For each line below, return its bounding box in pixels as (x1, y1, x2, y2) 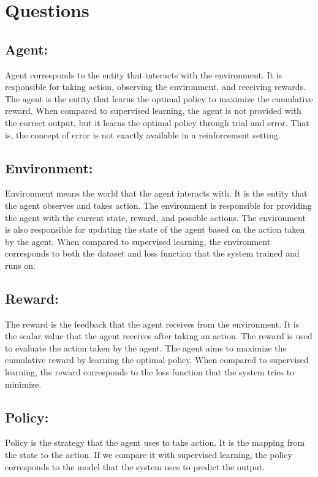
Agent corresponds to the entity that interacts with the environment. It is (5, 68, 282, 81)
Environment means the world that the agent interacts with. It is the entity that (5, 187, 308, 200)
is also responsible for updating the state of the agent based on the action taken (5, 223, 305, 236)
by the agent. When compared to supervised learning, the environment (5, 235, 271, 247)
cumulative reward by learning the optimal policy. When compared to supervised (5, 353, 309, 366)
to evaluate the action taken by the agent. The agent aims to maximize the (5, 341, 287, 354)
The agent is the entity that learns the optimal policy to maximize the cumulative (5, 92, 313, 105)
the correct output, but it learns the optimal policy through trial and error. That (5, 116, 309, 129)
